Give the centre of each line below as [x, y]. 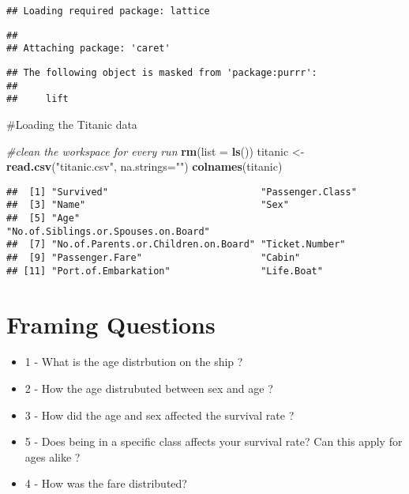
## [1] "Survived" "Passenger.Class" [182, 192]
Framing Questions [111, 324]
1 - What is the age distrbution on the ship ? [134, 362]
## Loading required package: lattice [108, 11]
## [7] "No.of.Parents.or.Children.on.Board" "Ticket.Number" [176, 245]
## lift [38, 99]
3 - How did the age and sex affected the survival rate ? [159, 415]
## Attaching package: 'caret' [88, 49]
